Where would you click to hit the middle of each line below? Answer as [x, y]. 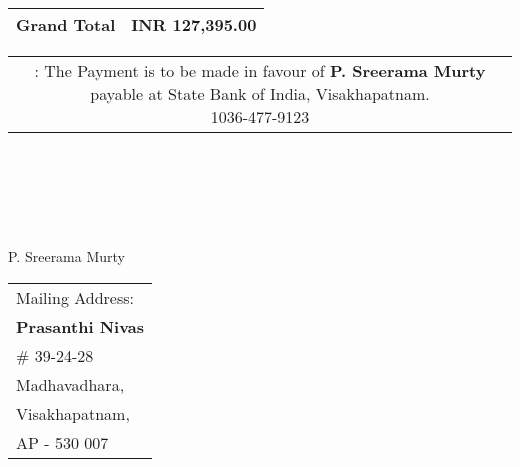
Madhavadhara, [70, 384]
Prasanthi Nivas [80, 326]
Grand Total [66, 24]
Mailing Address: [75, 297]
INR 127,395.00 [194, 24]
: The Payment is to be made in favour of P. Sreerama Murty [260, 70]
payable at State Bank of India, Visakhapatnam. [260, 93]
